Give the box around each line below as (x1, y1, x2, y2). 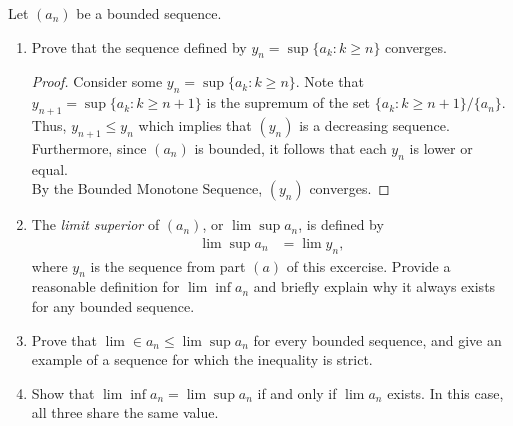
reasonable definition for (31, 276, 180, 297)
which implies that (138, 114, 252, 135)
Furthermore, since (31, 137, 147, 158)
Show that (31, 382, 95, 403)
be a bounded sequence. (76, 3, 222, 23)
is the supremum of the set (206, 92, 371, 113)
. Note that (295, 71, 364, 92)
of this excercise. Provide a (286, 255, 451, 276)
